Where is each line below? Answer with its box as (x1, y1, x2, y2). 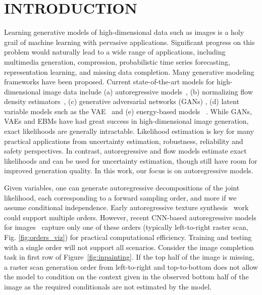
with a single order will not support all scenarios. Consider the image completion (4, 241, 254, 252)
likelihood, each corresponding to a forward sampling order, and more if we (4, 192, 237, 203)
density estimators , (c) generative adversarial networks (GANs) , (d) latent (4, 96, 239, 107)
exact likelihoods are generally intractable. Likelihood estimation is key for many (4, 126, 254, 136)
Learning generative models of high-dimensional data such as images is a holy (4, 27, 244, 37)
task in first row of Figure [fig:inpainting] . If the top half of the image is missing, (4, 252, 254, 262)
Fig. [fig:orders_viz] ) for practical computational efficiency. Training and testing (4, 232, 252, 242)
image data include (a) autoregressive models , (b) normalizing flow (43, 86, 253, 96)
